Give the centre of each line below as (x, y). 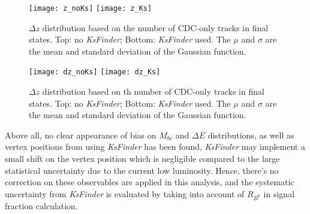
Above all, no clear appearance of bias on (81, 135)
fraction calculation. (41, 205)
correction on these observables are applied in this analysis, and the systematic (150, 182)
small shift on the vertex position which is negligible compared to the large (142, 159)
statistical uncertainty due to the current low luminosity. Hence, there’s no (142, 170)
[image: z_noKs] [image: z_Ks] (91, 8)
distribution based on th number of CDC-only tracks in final (153, 91)
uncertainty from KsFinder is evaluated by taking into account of (125, 193)
